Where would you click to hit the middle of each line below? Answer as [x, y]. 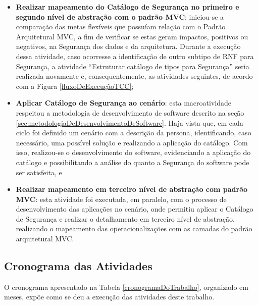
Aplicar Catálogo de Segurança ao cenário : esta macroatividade [123, 103]
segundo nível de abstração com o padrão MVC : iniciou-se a [120, 16]
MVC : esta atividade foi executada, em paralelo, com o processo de [121, 199]
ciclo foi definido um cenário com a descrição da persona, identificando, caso [134, 133]
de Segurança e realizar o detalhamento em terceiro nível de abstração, [125, 218]
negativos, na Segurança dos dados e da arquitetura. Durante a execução [128, 46]
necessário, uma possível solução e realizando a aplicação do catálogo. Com [132, 142]
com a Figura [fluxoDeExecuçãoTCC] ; [75, 86]
